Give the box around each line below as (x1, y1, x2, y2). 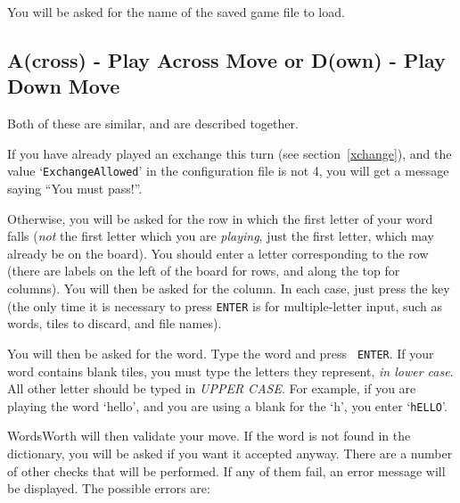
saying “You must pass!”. (7, 179, 143, 198)
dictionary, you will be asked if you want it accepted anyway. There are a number (7, 443, 453, 462)
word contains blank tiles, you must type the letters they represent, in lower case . (7, 361, 454, 380)
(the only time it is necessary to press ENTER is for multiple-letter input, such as (7, 296, 443, 315)
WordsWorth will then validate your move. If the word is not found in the (7, 426, 411, 445)
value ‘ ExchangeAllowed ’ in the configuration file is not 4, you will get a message (7, 161, 449, 180)
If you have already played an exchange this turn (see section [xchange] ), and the (7, 144, 452, 162)
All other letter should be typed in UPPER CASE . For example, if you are (7, 379, 416, 398)
